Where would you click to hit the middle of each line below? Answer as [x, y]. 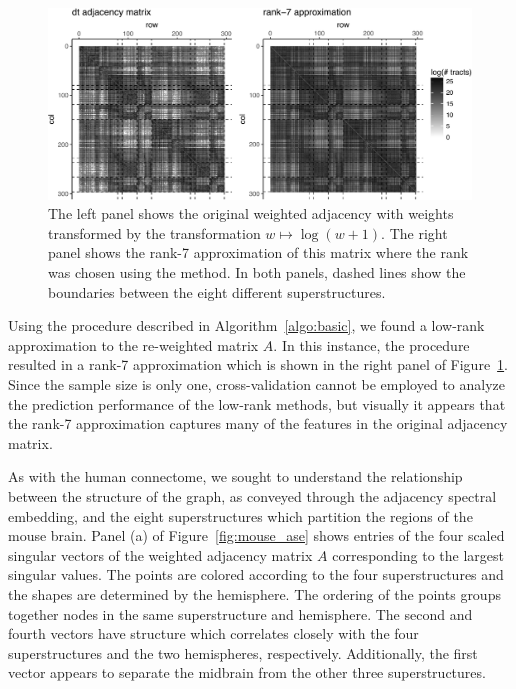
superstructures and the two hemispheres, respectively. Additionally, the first [243, 652]
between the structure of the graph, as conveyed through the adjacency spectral [252, 496]
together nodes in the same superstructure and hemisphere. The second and [240, 613]
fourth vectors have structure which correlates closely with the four [213, 633]
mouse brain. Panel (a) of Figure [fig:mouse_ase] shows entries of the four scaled [256, 535]
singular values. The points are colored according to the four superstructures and [256, 574]
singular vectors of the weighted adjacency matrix [160, 554]
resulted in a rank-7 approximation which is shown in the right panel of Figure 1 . [258, 364]
